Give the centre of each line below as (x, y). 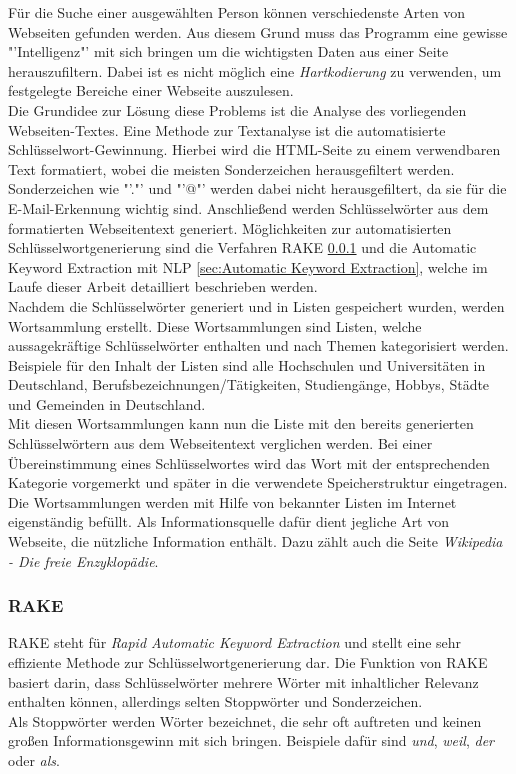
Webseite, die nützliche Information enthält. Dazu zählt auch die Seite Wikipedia (255, 541)
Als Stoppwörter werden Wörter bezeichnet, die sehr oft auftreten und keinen (245, 720)
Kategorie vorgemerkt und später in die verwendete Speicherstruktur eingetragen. (258, 482)
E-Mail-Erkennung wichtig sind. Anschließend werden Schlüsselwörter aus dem (248, 207)
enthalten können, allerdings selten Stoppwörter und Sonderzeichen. (215, 701)
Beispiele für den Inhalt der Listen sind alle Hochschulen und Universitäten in (247, 364)
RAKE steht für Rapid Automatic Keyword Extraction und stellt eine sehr (235, 642)
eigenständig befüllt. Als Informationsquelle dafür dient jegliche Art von (229, 521)
